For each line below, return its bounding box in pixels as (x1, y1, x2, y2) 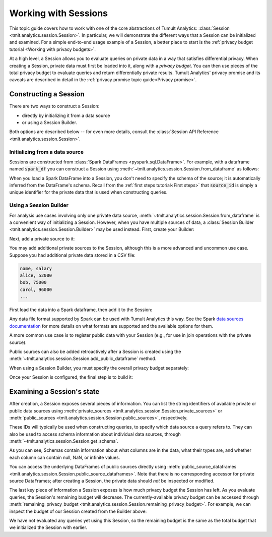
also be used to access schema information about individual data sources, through (9, 431, 181, 437)
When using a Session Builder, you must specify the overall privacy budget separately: (9, 365, 189, 371)
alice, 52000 (20, 272, 52, 278)
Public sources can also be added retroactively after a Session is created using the (9, 348, 181, 355)
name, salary (20, 265, 52, 271)
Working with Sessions (9, 8, 108, 19)
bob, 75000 (20, 280, 47, 285)
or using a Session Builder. (22, 119, 78, 126)
